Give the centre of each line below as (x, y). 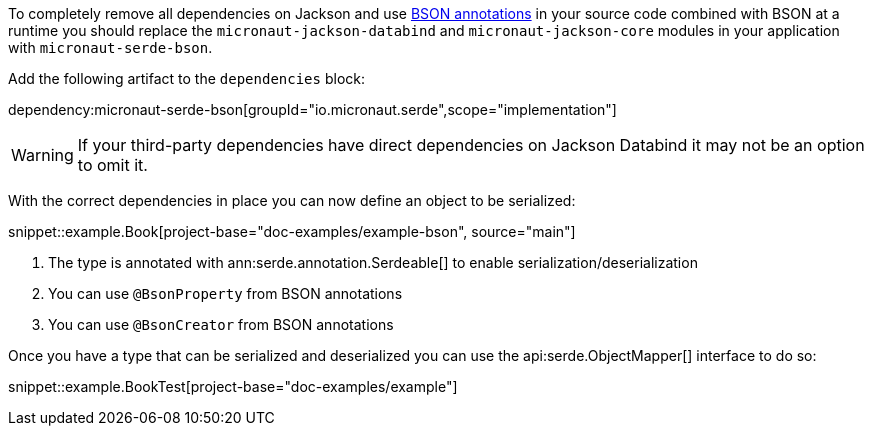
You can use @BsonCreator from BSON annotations (221, 324)
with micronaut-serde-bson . (110, 47)
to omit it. (112, 165)
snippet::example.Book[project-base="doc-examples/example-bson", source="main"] (292, 231)
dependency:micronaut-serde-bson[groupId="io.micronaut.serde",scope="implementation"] (312, 109)
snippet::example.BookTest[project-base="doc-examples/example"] (233, 386)
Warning (42, 155)
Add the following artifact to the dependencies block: (186, 78)
